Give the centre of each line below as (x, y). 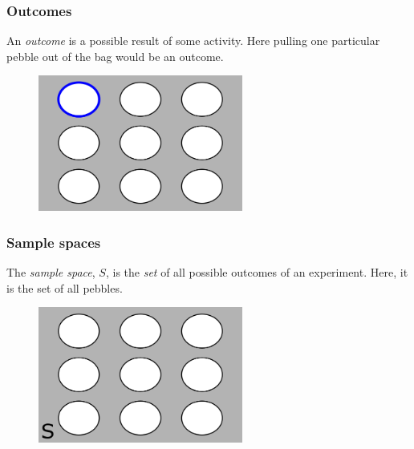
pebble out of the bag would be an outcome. (115, 56)
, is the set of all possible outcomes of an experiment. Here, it (257, 271)
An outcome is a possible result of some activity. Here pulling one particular (193, 40)
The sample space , (51, 271)
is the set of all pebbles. (65, 287)
